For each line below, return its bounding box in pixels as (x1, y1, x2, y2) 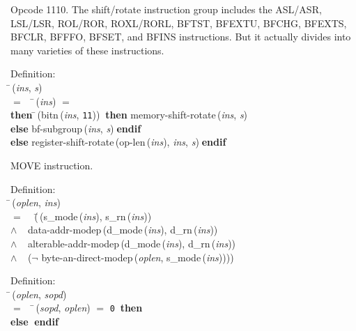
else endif (10, 314, 59, 328)
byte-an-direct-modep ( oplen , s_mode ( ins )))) (41, 249, 234, 264)
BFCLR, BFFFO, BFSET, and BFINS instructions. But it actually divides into (10, 29, 351, 44)
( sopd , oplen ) (36, 300, 91, 315)
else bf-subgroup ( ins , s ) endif (10, 121, 141, 135)
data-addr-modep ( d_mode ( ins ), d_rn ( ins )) (27, 222, 218, 237)
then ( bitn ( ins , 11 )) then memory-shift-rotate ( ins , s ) (10, 107, 248, 122)
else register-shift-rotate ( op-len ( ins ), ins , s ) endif (10, 134, 226, 149)
